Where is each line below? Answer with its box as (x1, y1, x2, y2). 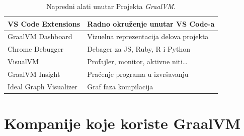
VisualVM (8, 56, 39, 67)
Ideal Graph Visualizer (8, 81, 77, 91)
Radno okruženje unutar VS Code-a (87, 18, 215, 29)
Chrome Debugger (8, 44, 64, 54)
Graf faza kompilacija (87, 81, 153, 91)
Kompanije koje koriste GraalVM (4, 113, 241, 133)
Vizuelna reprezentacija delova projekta (87, 31, 209, 42)
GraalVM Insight (8, 68, 60, 79)
